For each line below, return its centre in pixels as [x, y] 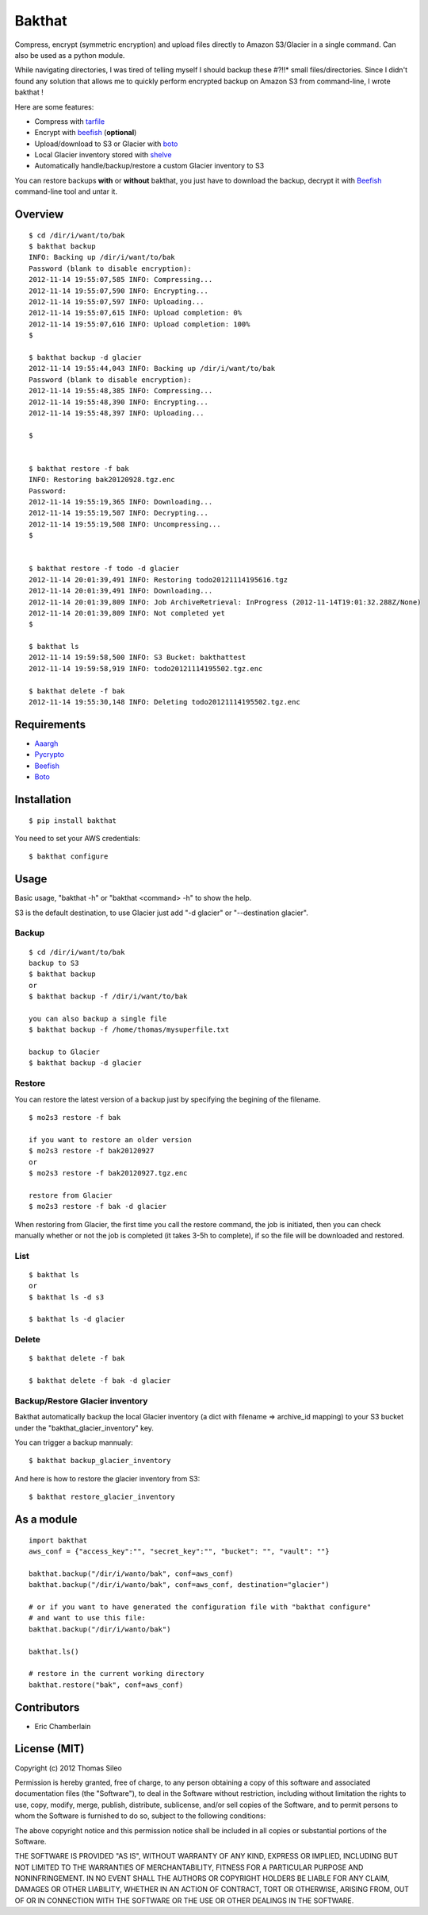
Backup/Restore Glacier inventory [81, 1400]
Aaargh [46, 743]
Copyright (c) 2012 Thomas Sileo [68, 1768]
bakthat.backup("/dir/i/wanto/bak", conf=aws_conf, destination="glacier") [179, 1585]
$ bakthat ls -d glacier [77, 1319]
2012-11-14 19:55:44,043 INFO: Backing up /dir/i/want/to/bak [152, 369]
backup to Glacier [65, 1052]
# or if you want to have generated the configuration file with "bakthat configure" [200, 1607]
